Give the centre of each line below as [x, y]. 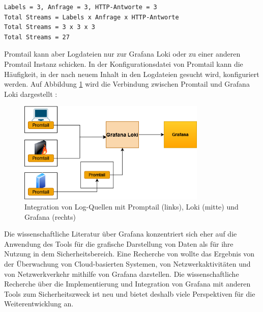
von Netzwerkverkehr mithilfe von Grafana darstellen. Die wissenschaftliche [122, 274]
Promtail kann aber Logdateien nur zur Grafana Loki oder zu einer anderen [122, 54]
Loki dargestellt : [31, 94]
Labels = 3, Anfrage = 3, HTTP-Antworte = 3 [81, 7]
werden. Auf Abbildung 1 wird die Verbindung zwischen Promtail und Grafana [127, 84]
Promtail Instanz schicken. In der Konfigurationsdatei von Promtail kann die [124, 63]
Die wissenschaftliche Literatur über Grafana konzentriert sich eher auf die [121, 234]
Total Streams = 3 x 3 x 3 [50, 27]
